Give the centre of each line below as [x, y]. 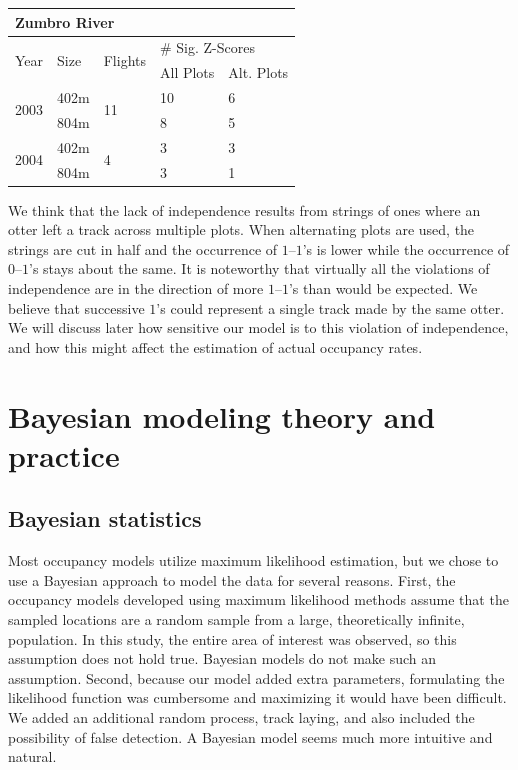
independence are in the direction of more [136, 288]
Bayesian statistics [105, 518]
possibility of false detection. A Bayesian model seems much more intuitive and [250, 736]
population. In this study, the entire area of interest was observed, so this [232, 638]
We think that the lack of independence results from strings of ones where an [244, 209]
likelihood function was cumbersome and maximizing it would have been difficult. [257, 697]
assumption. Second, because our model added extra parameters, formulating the [256, 677]
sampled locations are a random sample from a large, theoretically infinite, [236, 618]
